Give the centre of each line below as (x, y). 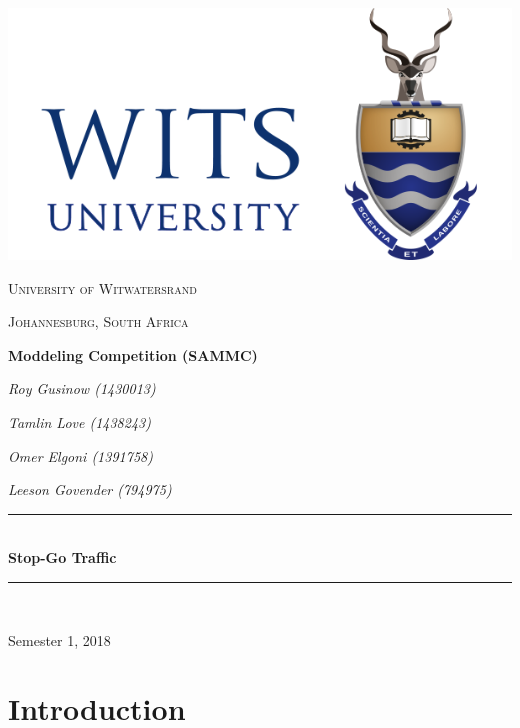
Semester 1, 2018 (59, 639)
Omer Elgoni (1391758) (80, 455)
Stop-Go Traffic (62, 557)
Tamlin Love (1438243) (79, 421)
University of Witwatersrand (102, 287)
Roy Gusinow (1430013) (82, 388)
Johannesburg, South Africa (98, 321)
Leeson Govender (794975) (90, 489)
